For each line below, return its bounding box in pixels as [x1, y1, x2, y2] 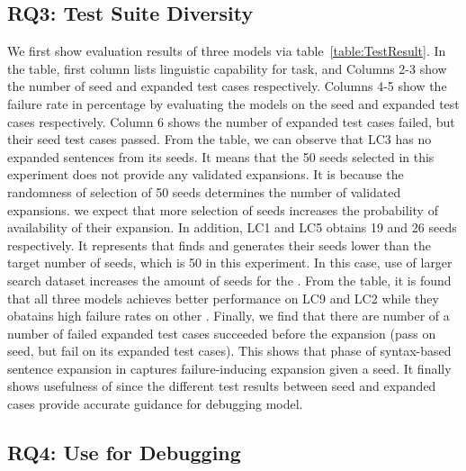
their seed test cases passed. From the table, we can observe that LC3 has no [7, 130, 432, 149]
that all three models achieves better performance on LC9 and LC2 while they [7, 288, 439, 307]
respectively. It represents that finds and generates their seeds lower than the [7, 235, 431, 254]
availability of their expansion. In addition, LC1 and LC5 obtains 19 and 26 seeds [7, 218, 457, 237]
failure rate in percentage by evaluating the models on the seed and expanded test [7, 94, 460, 113]
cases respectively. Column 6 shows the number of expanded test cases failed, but [7, 112, 455, 131]
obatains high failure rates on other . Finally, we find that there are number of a [7, 306, 450, 325]
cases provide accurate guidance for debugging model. [7, 394, 303, 413]
